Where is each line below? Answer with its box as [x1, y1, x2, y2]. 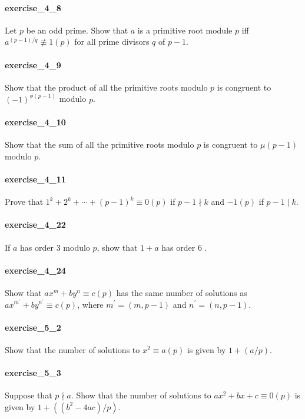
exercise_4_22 [5, 218, 66, 231]
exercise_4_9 [5, 58, 61, 71]
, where [77, 298, 104, 310]
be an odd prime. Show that [26, 24, 128, 36]
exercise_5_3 [5, 367, 61, 379]
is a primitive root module [137, 24, 233, 36]
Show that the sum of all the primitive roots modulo [5, 138, 194, 151]
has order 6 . [161, 241, 207, 253]
